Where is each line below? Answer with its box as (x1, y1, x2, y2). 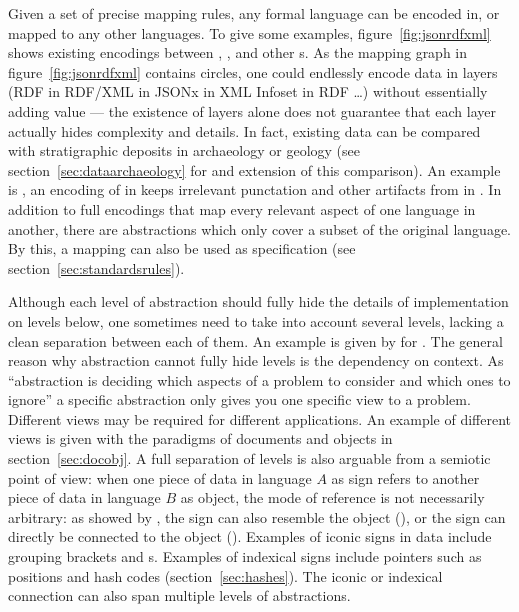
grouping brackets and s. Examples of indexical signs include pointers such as (8, 546, 482, 567)
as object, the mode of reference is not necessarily (180, 487, 485, 508)
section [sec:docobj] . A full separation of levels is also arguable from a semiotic (8, 448, 491, 469)
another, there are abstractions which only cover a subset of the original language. (8, 218, 511, 239)
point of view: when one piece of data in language (8, 467, 312, 488)
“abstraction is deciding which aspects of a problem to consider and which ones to (8, 369, 511, 390)
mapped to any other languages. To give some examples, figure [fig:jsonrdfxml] (8, 22, 491, 43)
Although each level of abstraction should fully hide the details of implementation (8, 291, 509, 312)
